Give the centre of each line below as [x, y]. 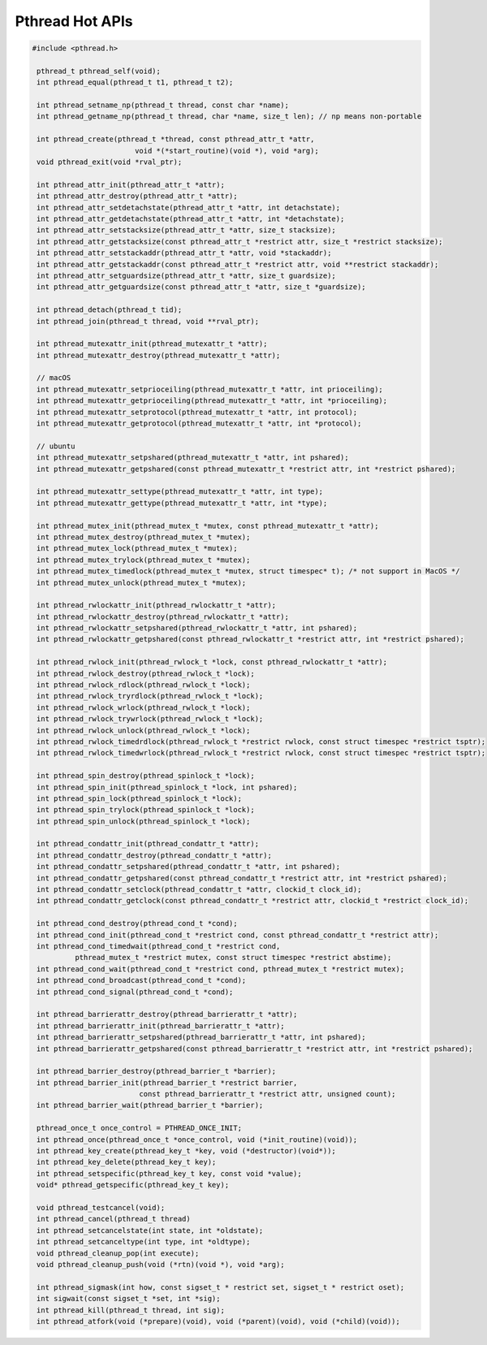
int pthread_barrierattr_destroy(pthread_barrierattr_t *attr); [167, 1014]
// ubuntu [56, 446]
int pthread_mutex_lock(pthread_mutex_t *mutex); [138, 549]
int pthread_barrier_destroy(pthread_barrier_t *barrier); [157, 1071]
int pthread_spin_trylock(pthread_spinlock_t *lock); [146, 810]
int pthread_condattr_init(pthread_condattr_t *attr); [148, 844]
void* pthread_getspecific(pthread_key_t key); [133, 1185]
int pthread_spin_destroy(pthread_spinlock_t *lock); [146, 776]
